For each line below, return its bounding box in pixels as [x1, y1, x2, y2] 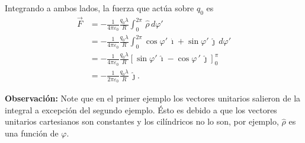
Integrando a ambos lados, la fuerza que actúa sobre [5, 2, 194, 14]
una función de [5, 127, 59, 139]
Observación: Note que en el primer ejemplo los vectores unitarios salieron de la [5, 92, 301, 104]
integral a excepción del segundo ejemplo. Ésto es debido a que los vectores [5, 103, 277, 116]
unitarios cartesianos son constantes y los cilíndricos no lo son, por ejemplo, [5, 115, 279, 128]
